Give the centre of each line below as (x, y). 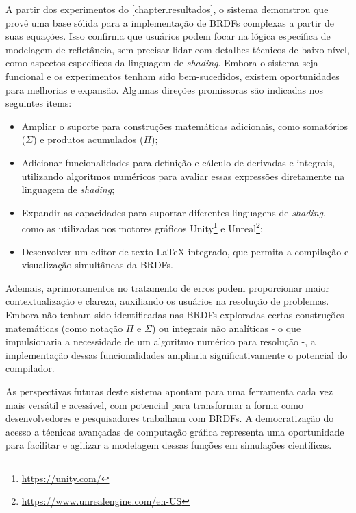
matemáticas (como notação (64, 328)
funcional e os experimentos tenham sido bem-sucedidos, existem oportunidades (173, 76)
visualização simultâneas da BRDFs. (97, 265)
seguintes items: (39, 103)
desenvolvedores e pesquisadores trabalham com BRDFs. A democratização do (170, 418)
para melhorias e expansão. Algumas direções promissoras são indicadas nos (165, 89)
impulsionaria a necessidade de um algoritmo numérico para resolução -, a (161, 341)
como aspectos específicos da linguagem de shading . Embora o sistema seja (162, 63)
